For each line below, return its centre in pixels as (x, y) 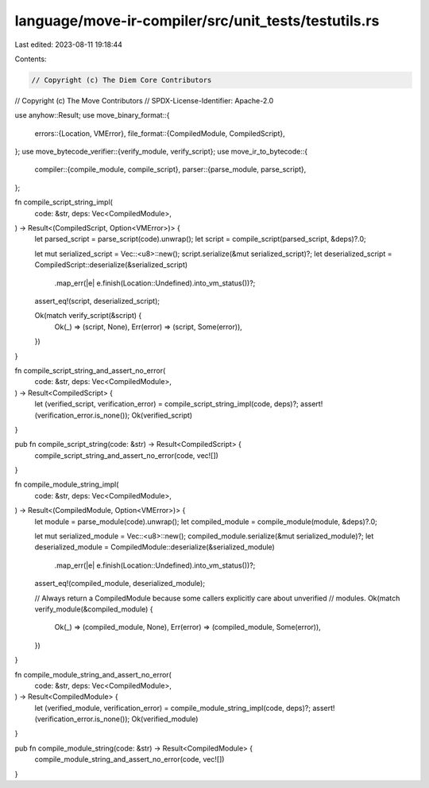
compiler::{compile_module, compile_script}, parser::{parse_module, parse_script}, (170, 169)
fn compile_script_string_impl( (64, 202)
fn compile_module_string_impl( (67, 484)
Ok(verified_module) (165, 719)
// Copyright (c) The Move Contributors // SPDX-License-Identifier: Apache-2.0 (144, 100)
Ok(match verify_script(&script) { (88, 316)
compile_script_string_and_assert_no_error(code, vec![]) (126, 455)
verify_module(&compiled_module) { (94, 609)
